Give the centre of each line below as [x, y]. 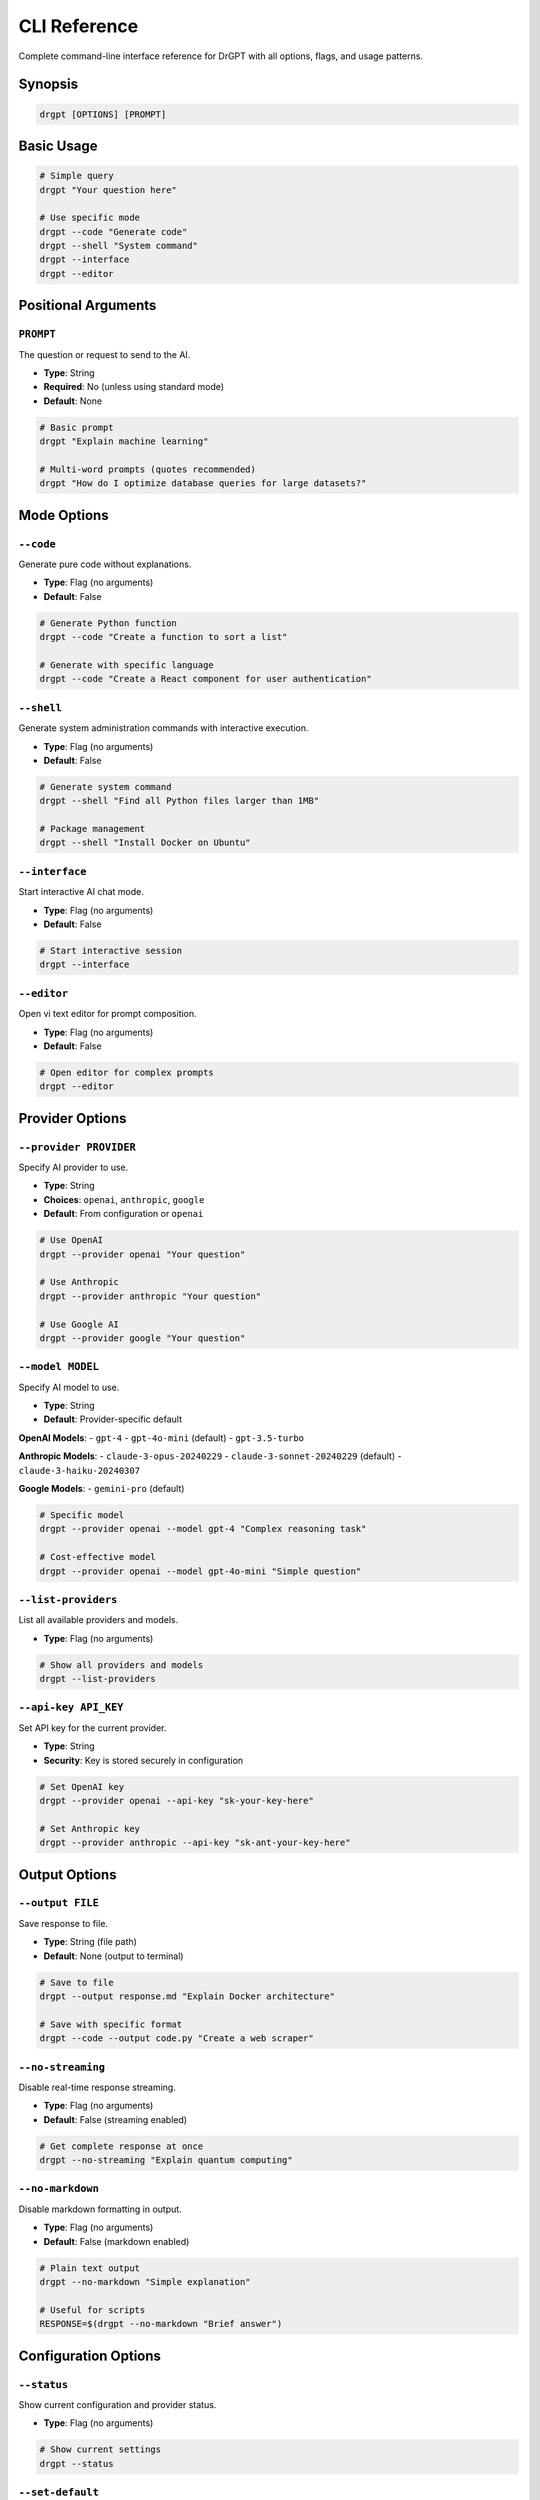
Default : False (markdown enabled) [116, 2241]
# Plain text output [89, 2268]
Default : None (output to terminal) [113, 1956]
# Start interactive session [111, 950]
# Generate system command [105, 786]
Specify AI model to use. [69, 1387]
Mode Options [63, 515]
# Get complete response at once [121, 2146]
